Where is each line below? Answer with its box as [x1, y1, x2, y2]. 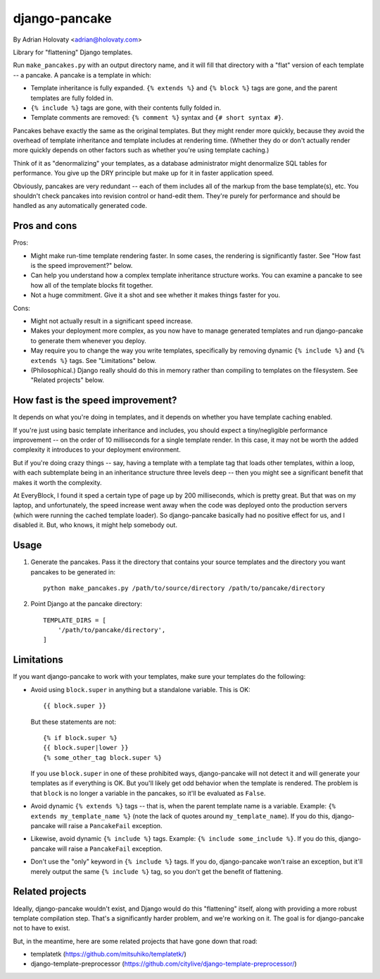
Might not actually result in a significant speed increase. [30, 317, 193, 326]
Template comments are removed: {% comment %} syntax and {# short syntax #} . [30, 113, 284, 122]
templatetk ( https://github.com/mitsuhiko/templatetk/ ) [30, 950, 186, 959]
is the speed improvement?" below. [30, 261, 133, 270]
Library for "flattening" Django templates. [13, 48, 133, 56]
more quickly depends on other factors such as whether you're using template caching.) [13, 146, 270, 154]
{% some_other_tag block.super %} [43, 753, 162, 761]
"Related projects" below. [30, 376, 105, 384]
